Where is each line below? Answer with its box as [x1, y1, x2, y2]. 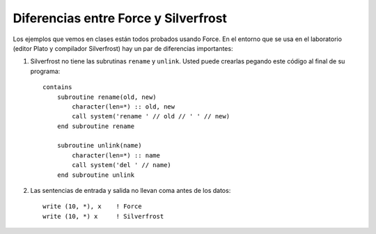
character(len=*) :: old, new [72, 102, 175, 111]
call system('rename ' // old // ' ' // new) [72, 112, 230, 120]
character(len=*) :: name [72, 151, 160, 159]
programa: [30, 67, 61, 75]
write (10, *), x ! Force [42, 203, 142, 210]
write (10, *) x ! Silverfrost [42, 212, 164, 220]
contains [42, 84, 72, 91]
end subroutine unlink [56, 171, 135, 179]
